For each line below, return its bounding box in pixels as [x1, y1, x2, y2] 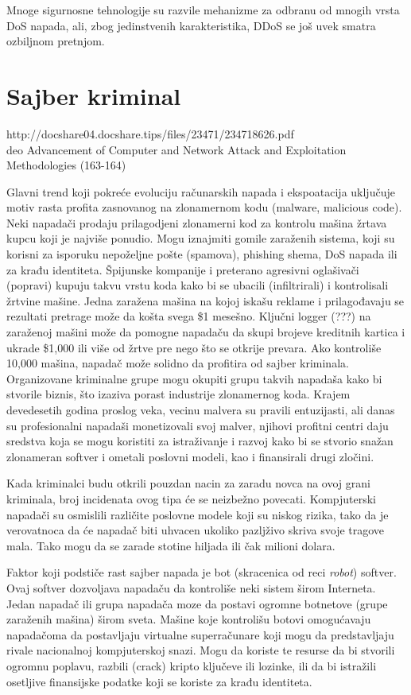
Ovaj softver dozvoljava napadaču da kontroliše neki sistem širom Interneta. [6, 579, 376, 596]
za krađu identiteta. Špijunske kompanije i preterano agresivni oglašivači [6, 261, 359, 278]
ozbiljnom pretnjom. [6, 33, 105, 49]
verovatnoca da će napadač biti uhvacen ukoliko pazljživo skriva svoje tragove [6, 522, 385, 538]
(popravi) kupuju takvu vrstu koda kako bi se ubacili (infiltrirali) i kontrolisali [6, 277, 389, 293]
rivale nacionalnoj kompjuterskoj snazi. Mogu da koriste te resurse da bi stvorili [6, 642, 395, 658]
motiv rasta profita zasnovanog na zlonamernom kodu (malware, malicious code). [6, 199, 402, 215]
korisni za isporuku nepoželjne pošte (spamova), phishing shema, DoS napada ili [6, 246, 397, 262]
